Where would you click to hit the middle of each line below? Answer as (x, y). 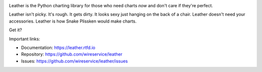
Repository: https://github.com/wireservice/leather (72, 54)
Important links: (25, 39)
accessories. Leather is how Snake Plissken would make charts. (73, 21)
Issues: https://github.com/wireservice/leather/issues (74, 61)
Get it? (16, 30)
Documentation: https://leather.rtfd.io (58, 48)
